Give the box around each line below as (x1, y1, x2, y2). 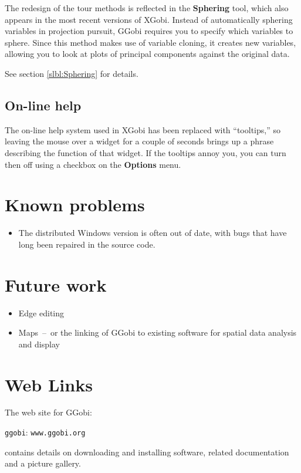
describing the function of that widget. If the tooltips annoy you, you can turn (5, 146, 286, 158)
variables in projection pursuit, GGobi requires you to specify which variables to (5, 25, 293, 37)
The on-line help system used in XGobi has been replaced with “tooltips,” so (5, 123, 280, 136)
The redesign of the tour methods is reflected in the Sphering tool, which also (5, 2, 289, 13)
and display (18, 337, 60, 350)
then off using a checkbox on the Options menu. (5, 158, 181, 170)
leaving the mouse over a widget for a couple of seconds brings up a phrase (5, 135, 274, 147)
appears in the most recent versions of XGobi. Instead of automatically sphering (5, 13, 293, 25)
